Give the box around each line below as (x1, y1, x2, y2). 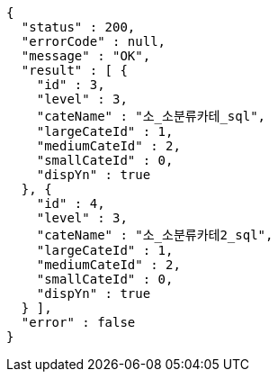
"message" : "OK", (21, 49, 151, 63)
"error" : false (21, 315, 136, 329)
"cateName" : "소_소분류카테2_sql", (36, 228, 274, 242)
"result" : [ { (21, 63, 128, 77)
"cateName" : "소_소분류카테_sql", (36, 109, 265, 123)
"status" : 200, (21, 20, 136, 34)
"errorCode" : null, (21, 34, 166, 49)
